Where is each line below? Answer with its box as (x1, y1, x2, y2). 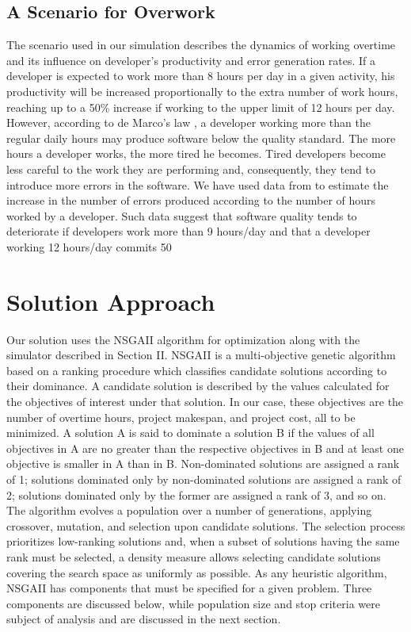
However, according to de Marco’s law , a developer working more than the (6, 114, 371, 131)
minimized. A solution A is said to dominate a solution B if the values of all (6, 424, 375, 441)
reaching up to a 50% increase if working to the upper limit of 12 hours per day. (6, 98, 395, 115)
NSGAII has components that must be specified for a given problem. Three (6, 580, 372, 596)
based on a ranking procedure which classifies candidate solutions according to (6, 362, 387, 378)
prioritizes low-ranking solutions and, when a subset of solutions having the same (6, 533, 400, 550)
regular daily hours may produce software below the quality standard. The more (6, 129, 396, 146)
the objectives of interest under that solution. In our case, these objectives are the (6, 393, 404, 410)
